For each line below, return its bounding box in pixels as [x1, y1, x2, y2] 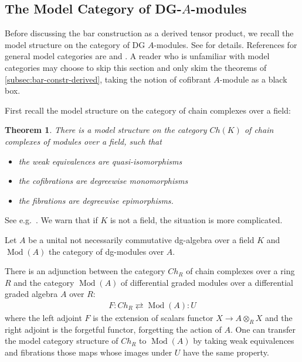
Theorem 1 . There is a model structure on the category [5, 124, 207, 136]
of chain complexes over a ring [186, 265, 295, 277]
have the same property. [183, 346, 269, 358]
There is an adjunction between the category [5, 265, 165, 277]
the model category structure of [5, 334, 118, 347]
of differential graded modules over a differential [121, 276, 293, 288]
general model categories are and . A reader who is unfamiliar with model [5, 50, 270, 62]
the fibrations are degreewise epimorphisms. [18, 194, 174, 206]
